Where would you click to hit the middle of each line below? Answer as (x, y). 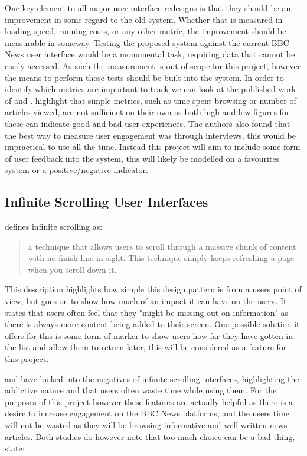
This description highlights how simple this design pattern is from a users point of (153, 289)
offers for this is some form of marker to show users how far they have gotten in (149, 335)
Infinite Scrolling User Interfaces (107, 202)
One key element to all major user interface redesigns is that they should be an (148, 8)
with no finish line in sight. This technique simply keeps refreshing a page (161, 258)
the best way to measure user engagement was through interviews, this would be (150, 135)
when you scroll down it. (72, 269)
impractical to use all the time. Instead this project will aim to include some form (153, 147)
